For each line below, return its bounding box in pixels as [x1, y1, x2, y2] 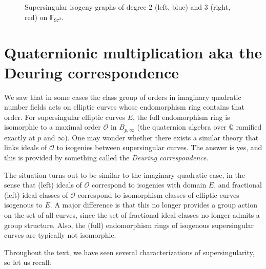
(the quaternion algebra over [137, 121, 227, 132]
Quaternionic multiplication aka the [4, 42, 262, 63]
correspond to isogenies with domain [92, 179, 207, 190]
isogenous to [4, 199, 43, 210]
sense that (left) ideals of [4, 179, 82, 190]
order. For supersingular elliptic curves [4, 111, 125, 122]
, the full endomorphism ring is [132, 111, 230, 122]
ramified [236, 121, 262, 132]
